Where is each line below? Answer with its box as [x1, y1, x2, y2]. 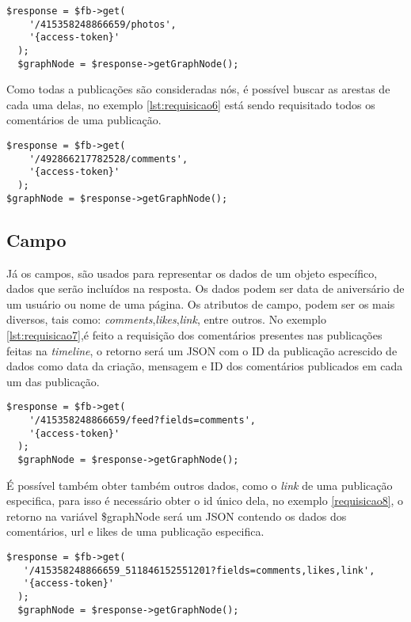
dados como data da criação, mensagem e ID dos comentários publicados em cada [6, 358, 403, 374]
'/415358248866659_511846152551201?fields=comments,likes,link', [23, 564, 375, 576]
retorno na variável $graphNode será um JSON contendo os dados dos [6, 507, 347, 524]
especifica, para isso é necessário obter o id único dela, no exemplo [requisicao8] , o [6, 492, 404, 509]
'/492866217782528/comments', [29, 153, 188, 165]
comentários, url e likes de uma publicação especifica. [6, 523, 264, 540]
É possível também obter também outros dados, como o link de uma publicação [6, 476, 393, 493]
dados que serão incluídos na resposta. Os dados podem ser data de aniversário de [6, 280, 405, 297]
